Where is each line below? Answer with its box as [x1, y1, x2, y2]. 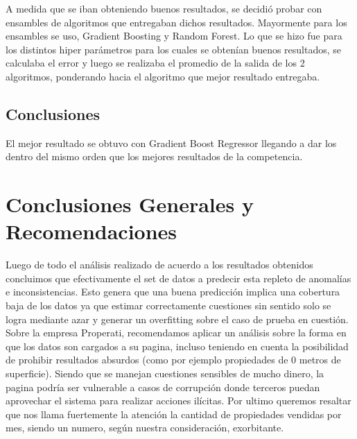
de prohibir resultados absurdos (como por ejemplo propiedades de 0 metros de [6, 352, 341, 367]
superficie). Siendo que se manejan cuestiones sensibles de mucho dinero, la [6, 366, 324, 381]
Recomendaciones [6, 217, 177, 246]
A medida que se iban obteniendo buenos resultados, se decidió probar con [6, 1, 322, 15]
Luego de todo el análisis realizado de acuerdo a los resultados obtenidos [6, 257, 313, 272]
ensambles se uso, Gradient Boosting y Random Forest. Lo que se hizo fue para [6, 28, 342, 43]
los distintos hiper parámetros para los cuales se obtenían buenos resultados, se [6, 42, 342, 56]
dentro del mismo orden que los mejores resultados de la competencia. [6, 149, 303, 164]
